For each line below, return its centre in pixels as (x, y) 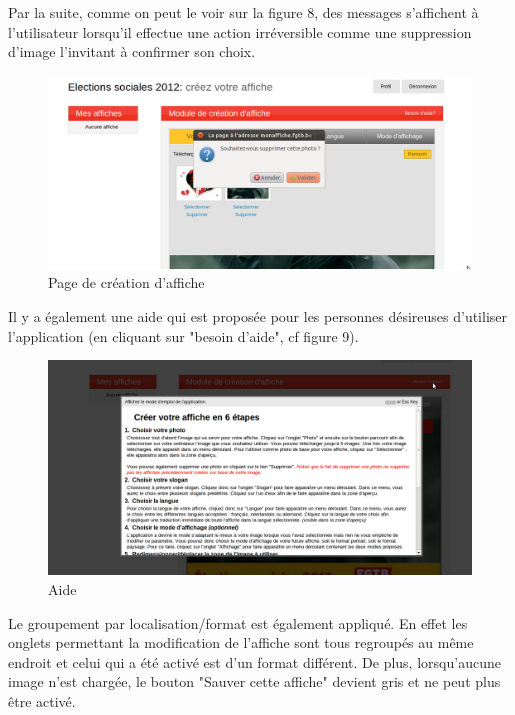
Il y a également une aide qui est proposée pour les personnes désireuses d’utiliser (258, 315)
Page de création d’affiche (126, 282)
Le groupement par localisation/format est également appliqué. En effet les (238, 622)
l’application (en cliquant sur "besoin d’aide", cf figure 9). (183, 335)
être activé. (42, 700)
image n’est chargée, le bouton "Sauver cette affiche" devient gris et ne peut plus (254, 681)
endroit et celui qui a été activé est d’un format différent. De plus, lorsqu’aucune (254, 661)
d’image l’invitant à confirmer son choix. (132, 51)
